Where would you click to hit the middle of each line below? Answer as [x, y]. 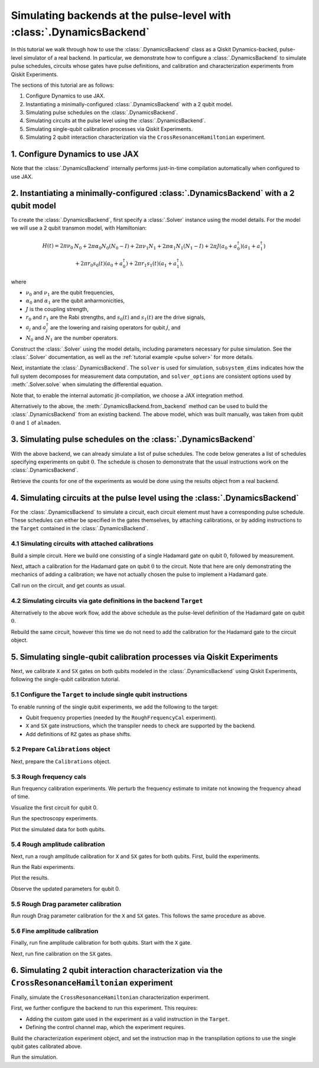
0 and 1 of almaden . [36, 423]
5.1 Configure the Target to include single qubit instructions [99, 695]
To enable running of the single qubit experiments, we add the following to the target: [115, 707]
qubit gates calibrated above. [46, 1046]
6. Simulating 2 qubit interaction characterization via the [117, 970]
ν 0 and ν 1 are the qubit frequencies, [70, 293]
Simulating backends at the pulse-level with [121, 15]
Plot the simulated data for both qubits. [58, 829]
